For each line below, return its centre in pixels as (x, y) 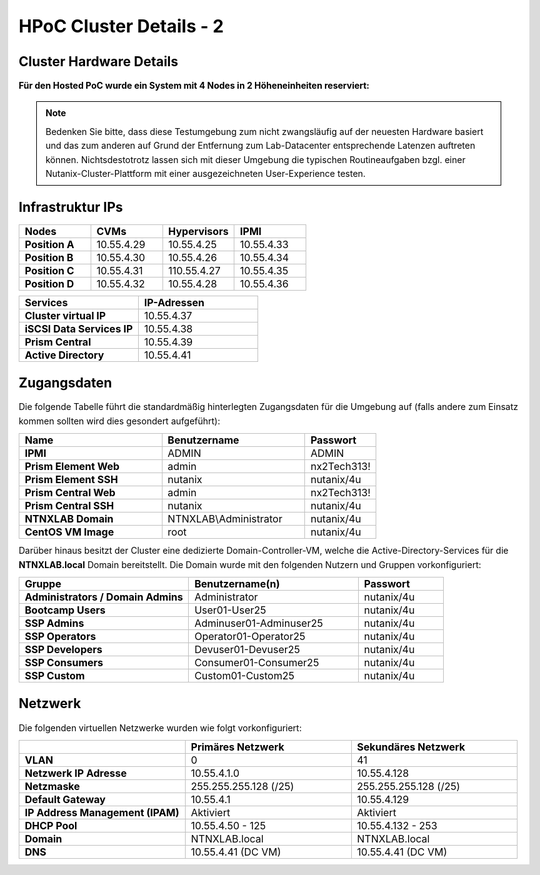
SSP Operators (60, 636)
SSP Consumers (64, 662)
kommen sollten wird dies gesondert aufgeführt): (119, 421)
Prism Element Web (72, 467)
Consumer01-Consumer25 (257, 662)
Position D (49, 283)
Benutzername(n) (237, 583)
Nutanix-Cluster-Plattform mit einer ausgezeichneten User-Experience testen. (205, 174)
